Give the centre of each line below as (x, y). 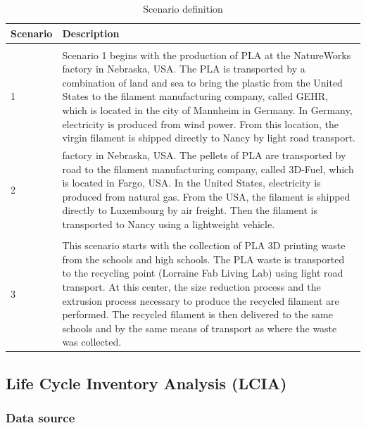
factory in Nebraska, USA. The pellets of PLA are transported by (204, 155)
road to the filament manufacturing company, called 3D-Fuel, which (208, 169)
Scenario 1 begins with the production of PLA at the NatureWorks (207, 55)
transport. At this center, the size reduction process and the (191, 286)
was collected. (92, 342)
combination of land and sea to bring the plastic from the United (202, 82)
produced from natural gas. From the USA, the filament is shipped (206, 196)
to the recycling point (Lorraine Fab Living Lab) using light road (203, 273)
